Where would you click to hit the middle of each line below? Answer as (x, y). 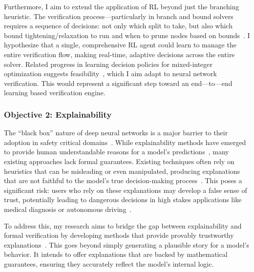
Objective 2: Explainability (58, 114)
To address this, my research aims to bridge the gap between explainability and (123, 225)
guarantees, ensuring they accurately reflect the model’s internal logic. (109, 263)
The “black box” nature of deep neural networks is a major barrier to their (116, 133)
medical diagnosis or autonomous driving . (68, 209)
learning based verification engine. (55, 93)
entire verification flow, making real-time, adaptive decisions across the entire (119, 54)
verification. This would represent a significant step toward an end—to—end (118, 83)
